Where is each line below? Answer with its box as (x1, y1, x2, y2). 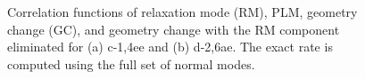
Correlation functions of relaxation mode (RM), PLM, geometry (7, 3, 358, 21)
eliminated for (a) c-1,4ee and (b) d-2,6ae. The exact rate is (7, 37, 333, 56)
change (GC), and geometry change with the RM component (7, 20, 340, 38)
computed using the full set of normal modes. (7, 54, 255, 73)
